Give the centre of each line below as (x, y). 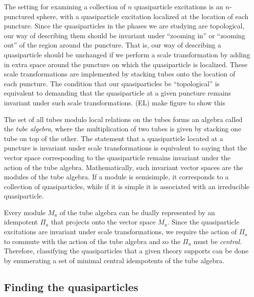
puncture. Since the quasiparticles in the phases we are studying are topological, (124, 26)
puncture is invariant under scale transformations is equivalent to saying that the (126, 148)
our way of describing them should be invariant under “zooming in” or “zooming (125, 35)
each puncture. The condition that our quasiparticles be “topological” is (112, 83)
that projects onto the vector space (103, 222)
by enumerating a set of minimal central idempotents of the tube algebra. (114, 260)
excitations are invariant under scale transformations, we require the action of (120, 232)
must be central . (218, 241)
